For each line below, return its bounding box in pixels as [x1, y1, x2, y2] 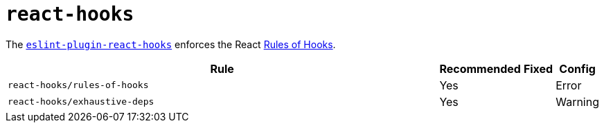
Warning [556, 94, 599, 109]
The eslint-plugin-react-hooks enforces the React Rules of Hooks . [6, 38, 336, 50]
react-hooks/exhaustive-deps [8, 96, 154, 107]
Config [559, 61, 596, 76]
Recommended [439, 61, 521, 76]
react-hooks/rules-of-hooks [8, 80, 149, 91]
